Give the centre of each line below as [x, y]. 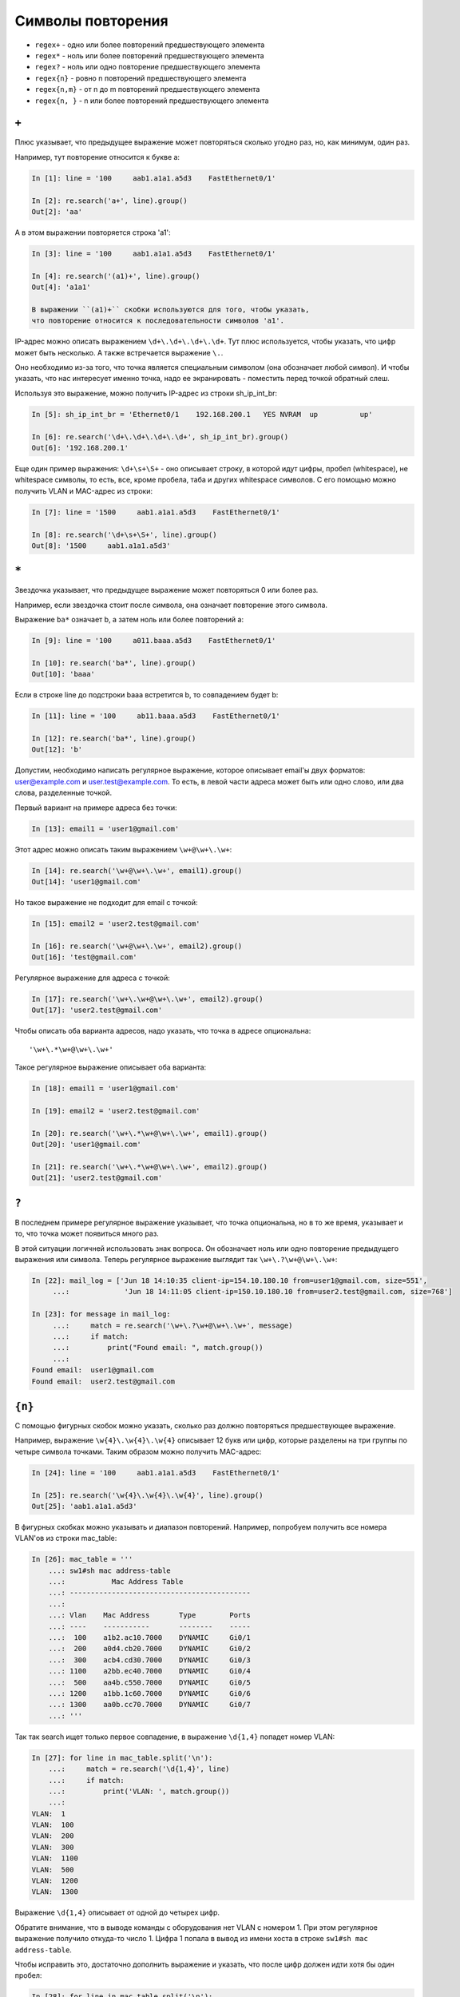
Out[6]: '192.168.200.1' [80, 448]
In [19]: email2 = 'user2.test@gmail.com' [116, 1111]
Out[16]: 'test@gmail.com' [84, 957]
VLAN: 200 [53, 1836]
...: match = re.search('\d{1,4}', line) [139, 1769]
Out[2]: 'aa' [57, 211]
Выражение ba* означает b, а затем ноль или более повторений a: [129, 620]
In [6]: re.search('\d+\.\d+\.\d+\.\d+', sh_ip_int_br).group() [160, 437]
